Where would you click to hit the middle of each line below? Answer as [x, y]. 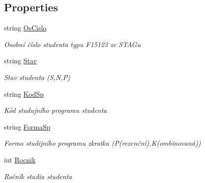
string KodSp [24, 93]
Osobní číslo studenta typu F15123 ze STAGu [72, 44]
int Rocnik [20, 159]
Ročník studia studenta [38, 176]
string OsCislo [25, 28]
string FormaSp [27, 126]
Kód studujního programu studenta [55, 110]
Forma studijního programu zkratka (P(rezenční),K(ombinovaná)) [102, 143]
